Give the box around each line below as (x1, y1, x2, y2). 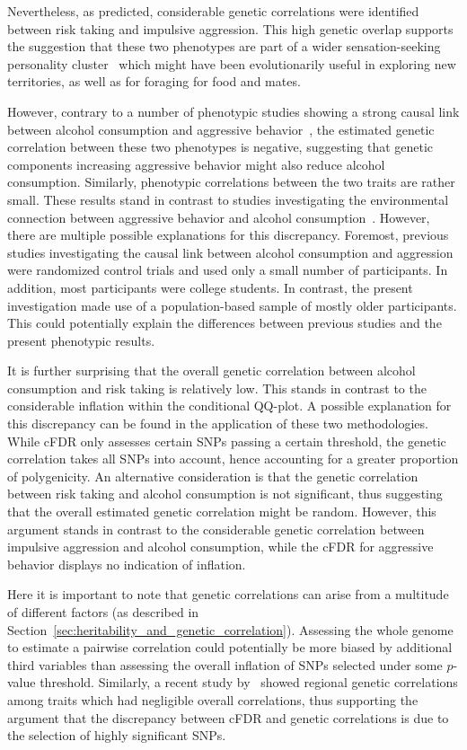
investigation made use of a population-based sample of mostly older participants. (7, 296, 457, 314)
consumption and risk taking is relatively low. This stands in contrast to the (7, 378, 427, 397)
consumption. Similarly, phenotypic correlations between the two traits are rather (7, 172, 455, 191)
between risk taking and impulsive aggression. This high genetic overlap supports (7, 19, 454, 38)
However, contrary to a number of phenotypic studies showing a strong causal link (7, 101, 460, 120)
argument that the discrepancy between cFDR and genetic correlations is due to (7, 708, 449, 727)
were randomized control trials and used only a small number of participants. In (7, 260, 448, 279)
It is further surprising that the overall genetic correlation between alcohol (7, 361, 416, 380)
